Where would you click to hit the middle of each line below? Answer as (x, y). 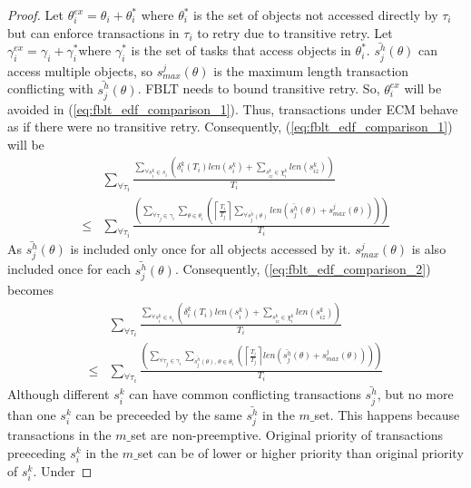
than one (32, 414)
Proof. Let (35, 15)
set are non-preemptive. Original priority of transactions (287, 434)
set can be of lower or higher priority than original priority (300, 452)
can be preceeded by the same (159, 414)
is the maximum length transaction (311, 70)
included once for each (69, 269)
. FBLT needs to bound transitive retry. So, (259, 88)
